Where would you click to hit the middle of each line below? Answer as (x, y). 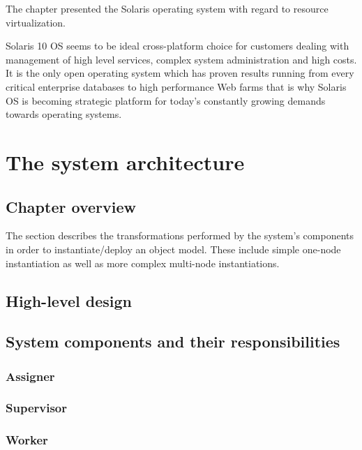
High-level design (69, 300)
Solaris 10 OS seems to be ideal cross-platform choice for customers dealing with (178, 46)
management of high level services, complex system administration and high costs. (181, 59)
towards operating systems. (64, 114)
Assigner (30, 376)
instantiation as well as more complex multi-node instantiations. (143, 263)
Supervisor (36, 408)
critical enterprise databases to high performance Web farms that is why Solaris (176, 86)
